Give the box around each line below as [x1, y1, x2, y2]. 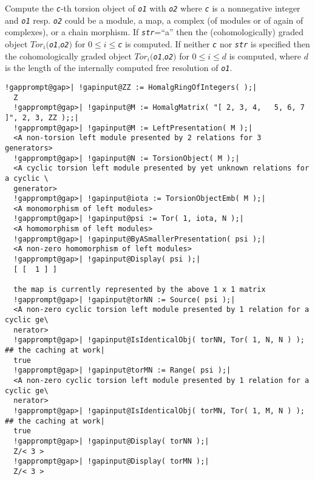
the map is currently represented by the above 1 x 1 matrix [13, 285, 266, 294]
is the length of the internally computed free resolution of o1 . [5, 61, 232, 74]
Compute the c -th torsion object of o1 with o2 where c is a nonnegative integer [5, 2, 300, 14]
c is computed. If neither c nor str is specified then [118, 37, 310, 50]
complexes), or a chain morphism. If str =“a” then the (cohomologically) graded [5, 25, 303, 38]
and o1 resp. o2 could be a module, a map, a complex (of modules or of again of [5, 13, 303, 26]
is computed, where [229, 49, 302, 62]
